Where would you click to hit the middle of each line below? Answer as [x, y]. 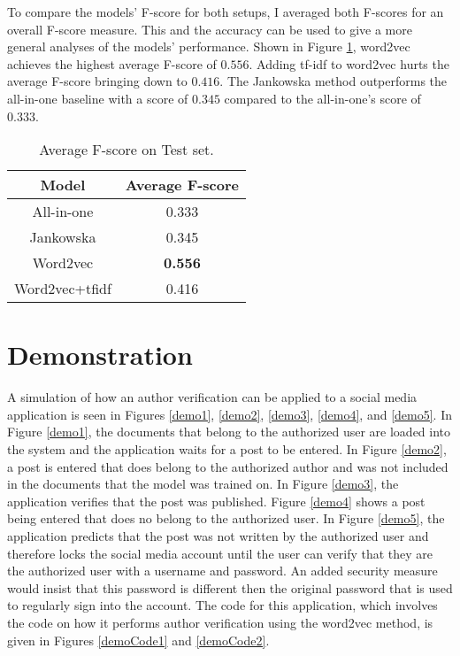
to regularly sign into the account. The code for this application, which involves [222, 605]
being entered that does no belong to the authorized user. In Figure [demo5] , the [226, 518]
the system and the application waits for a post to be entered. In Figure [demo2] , [227, 449]
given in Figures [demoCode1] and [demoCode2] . [138, 640]
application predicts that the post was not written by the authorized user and [218, 536]
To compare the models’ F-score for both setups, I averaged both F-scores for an [226, 12]
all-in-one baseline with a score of [98, 98]
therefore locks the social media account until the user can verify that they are [220, 553]
